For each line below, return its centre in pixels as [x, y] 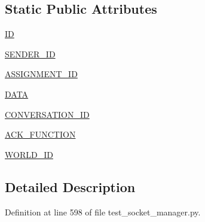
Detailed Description [70, 186]
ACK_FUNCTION [40, 134]
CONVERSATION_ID [47, 114]
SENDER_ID [30, 54]
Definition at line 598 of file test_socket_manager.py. [103, 212]
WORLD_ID [29, 154]
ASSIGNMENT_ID [41, 74]
